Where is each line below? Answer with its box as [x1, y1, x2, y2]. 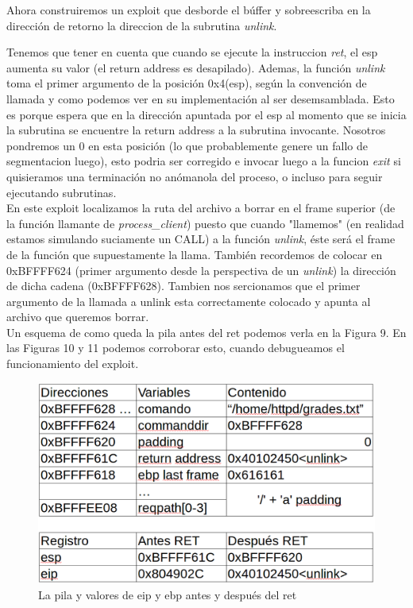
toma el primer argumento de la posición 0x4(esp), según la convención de [6, 75, 367, 91]
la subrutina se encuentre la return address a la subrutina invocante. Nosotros [6, 122, 386, 138]
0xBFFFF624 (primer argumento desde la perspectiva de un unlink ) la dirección [6, 261, 396, 278]
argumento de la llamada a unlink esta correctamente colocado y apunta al [6, 292, 371, 309]
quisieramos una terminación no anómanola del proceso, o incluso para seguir [6, 168, 383, 184]
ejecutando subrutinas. [6, 184, 117, 200]
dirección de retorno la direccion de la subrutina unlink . [6, 17, 277, 33]
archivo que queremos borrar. [6, 308, 149, 325]
